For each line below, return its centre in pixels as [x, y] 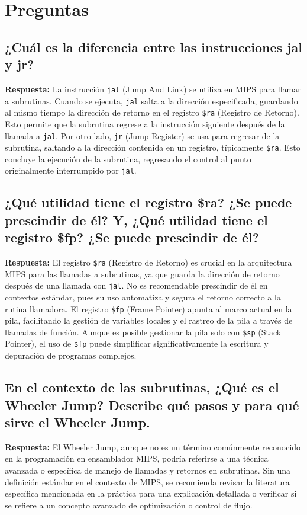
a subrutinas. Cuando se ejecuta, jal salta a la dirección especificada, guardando [151, 100]
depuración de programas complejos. [71, 355]
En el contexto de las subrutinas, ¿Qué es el [142, 387]
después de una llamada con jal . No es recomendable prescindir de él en [136, 285]
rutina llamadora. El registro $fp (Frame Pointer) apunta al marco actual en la [148, 308]
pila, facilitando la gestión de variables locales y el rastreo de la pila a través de [149, 320]
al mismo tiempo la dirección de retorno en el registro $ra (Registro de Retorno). [152, 112]
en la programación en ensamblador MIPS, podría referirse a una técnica [137, 458]
